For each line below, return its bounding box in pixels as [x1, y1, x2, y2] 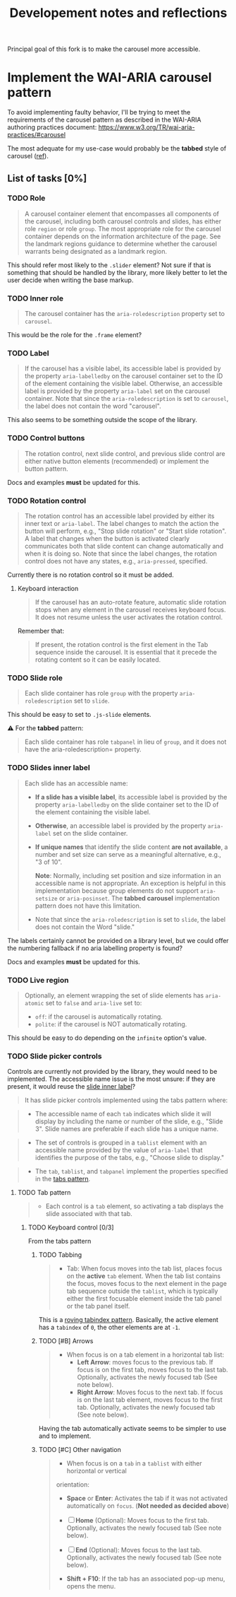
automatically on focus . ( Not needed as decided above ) [66, 1502, 230, 1510]
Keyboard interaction [17, 585, 79, 592]
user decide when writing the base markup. [7, 276, 134, 284]
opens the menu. [66, 1582, 116, 1591]
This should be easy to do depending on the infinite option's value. [7, 1034, 206, 1042]
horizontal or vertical [66, 1467, 127, 1475]
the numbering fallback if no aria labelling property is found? [7, 944, 183, 952]
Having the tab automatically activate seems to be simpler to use [38, 1425, 227, 1433]
